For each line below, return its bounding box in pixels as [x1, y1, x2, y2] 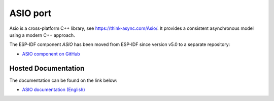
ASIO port [9, 8, 52, 19]
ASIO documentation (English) [22, 86, 86, 93]
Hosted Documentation [9, 64, 85, 73]
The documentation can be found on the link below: [9, 77, 118, 83]
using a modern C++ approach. [9, 32, 76, 38]
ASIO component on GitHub [22, 50, 81, 57]
